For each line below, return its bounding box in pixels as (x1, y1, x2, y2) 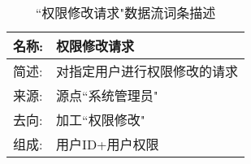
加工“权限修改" (56, 110, 145, 129)
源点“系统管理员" (56, 86, 158, 105)
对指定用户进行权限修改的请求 (56, 62, 239, 80)
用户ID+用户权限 (56, 135, 159, 153)
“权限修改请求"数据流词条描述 (35, 3, 216, 22)
